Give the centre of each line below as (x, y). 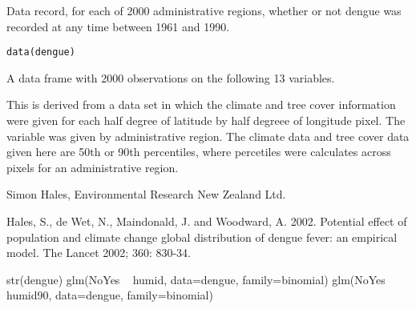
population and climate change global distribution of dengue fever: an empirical (202, 237)
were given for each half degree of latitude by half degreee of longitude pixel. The (206, 120)
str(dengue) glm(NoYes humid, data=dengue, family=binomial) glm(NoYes (196, 279)
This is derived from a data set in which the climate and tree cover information (201, 104)
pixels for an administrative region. (93, 167)
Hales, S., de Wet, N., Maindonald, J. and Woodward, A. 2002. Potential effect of (207, 221)
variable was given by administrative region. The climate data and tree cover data (208, 136)
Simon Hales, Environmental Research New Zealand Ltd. (146, 194)
